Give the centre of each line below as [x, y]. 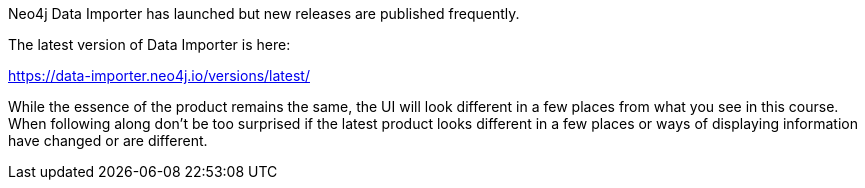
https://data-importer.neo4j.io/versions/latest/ [159, 75]
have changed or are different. [108, 140]
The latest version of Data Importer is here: [149, 44]
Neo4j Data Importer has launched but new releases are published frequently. [264, 13]
